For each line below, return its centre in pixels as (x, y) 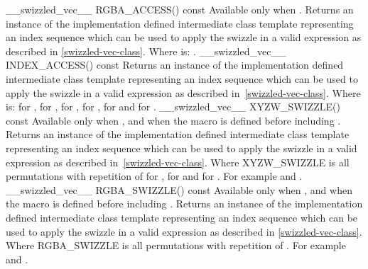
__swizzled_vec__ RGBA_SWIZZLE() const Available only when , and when (179, 189)
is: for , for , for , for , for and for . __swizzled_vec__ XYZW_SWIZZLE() (173, 107)
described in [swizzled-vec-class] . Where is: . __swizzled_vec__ (146, 51)
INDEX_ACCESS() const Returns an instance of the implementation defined (175, 65)
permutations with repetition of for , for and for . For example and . (154, 176)
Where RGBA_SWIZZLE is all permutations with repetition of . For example (176, 245)
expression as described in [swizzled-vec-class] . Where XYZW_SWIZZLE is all (178, 162)
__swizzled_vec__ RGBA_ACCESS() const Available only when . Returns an (180, 9)
